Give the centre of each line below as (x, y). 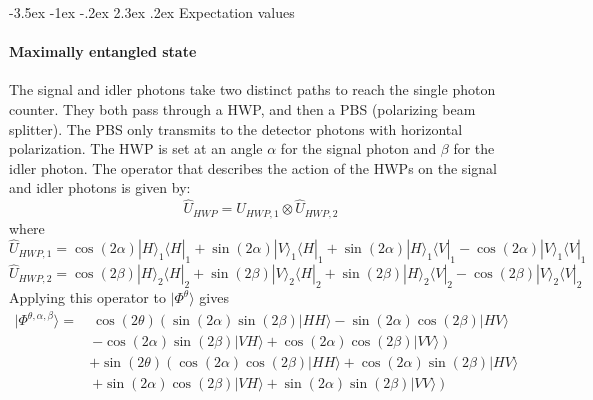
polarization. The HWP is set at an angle (136, 148)
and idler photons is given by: (100, 187)
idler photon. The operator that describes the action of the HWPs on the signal (253, 167)
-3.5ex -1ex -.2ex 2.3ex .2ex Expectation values (152, 12)
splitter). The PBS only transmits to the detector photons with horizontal (236, 128)
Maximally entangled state (103, 51)
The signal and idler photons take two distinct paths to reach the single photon (252, 89)
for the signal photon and (358, 148)
